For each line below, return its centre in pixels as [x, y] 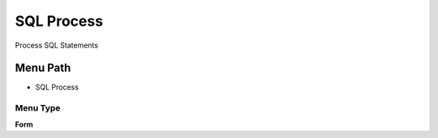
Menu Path [43, 68]
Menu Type [38, 108]
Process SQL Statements [57, 45]
